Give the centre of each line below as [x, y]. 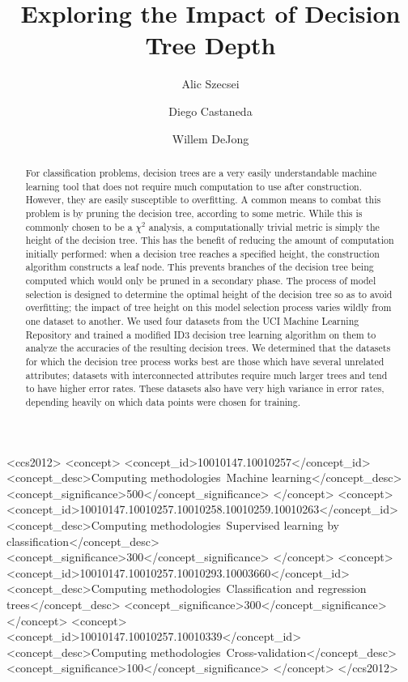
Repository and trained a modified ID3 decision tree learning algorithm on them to [201, 334]
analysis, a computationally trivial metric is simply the [264, 226]
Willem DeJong [210, 138]
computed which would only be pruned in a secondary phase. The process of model [201, 281]
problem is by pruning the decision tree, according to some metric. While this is [194, 213]
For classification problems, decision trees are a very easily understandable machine [201, 172]
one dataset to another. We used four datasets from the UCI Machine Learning [192, 321]
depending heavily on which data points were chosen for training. [163, 402]
